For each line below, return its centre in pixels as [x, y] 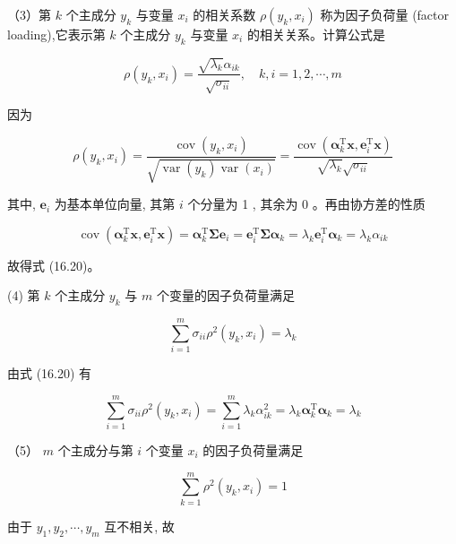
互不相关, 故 [139, 526]
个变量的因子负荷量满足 [225, 295]
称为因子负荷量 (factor [385, 14]
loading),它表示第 [56, 34]
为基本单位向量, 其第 [115, 204]
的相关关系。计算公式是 [316, 34]
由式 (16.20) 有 [50, 373]
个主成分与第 [95, 449]
